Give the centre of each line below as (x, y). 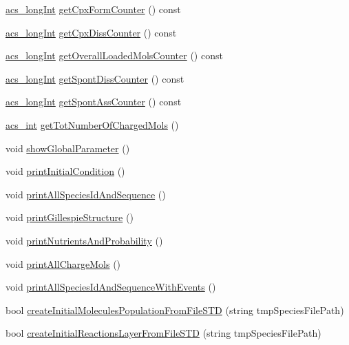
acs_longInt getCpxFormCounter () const (93, 9)
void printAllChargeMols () (63, 263)
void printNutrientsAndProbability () (84, 240)
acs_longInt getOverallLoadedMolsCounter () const (114, 55)
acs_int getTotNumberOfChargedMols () (92, 124)
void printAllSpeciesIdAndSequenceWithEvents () (111, 287)
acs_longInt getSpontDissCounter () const (95, 78)
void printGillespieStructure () (70, 217)
